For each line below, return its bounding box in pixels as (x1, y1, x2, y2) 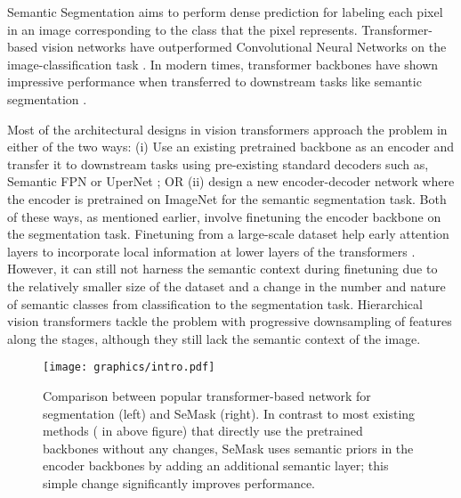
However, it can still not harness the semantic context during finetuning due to (7, 259, 438, 278)
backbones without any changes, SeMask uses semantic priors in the (43, 438, 414, 457)
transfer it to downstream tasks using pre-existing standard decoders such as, (7, 154, 429, 173)
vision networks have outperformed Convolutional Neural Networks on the (41, 37, 447, 56)
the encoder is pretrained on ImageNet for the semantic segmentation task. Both (7, 189, 447, 208)
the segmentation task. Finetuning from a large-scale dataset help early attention (7, 225, 449, 243)
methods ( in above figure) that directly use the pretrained (43, 421, 363, 440)
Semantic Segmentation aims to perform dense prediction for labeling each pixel (7, 3, 443, 20)
